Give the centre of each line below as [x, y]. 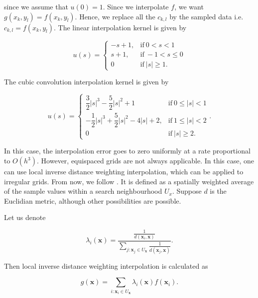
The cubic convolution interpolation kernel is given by [86, 82]
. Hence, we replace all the [115, 16]
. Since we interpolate [136, 6]
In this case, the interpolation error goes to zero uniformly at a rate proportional [127, 151]
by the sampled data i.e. [206, 16]
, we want [189, 6]
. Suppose [187, 191]
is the [218, 191]
